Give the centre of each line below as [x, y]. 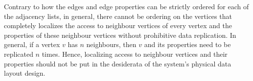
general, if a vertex [32, 44]
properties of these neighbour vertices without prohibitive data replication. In [120, 35]
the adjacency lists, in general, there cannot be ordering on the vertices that [118, 16]
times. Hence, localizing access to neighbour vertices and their [135, 54]
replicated [19, 54]
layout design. [25, 73]
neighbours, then [111, 44]
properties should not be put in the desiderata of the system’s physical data [118, 63]
